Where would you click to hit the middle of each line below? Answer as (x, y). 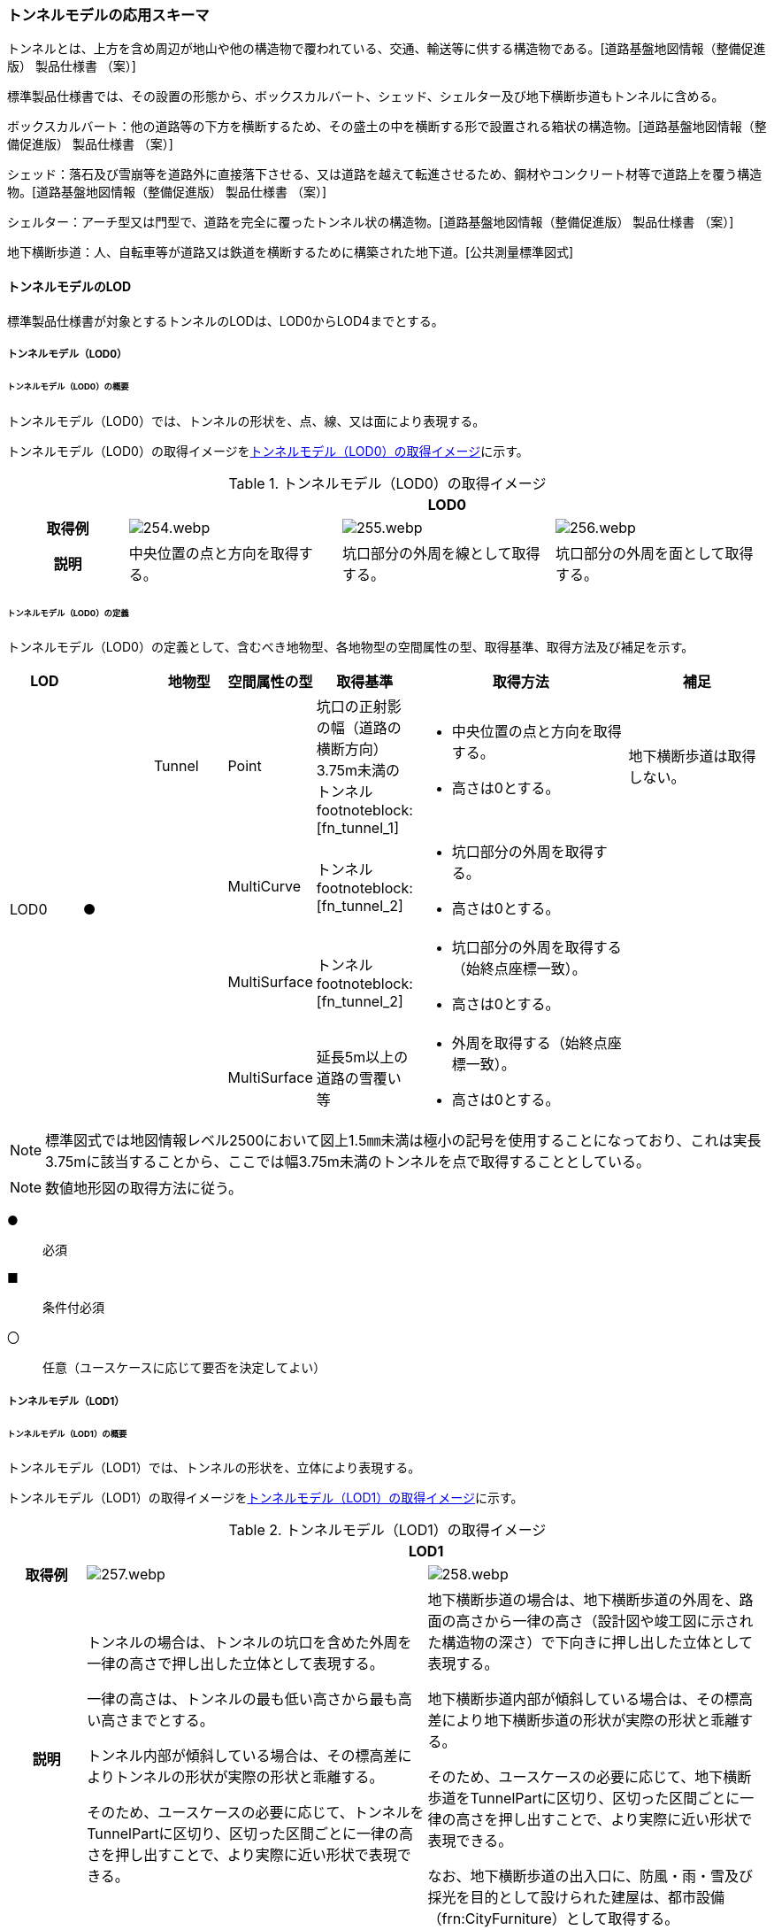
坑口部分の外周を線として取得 (441, 553)
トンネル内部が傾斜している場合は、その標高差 (242, 1756)
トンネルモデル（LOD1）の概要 (67, 1433)
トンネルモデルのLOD (69, 286)
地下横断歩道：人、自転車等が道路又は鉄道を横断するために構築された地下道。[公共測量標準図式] (291, 252)
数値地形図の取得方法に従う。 (144, 1189)
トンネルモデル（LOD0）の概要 (68, 386)
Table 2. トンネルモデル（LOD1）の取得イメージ (387, 1530)
